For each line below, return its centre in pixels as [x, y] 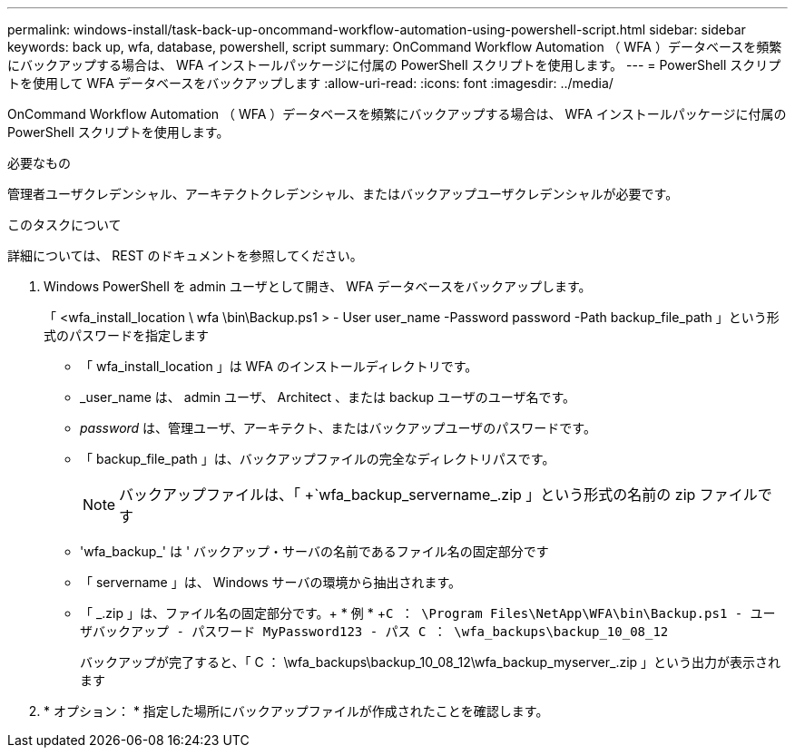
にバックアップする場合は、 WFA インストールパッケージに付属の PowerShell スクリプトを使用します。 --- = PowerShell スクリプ [394, 65]
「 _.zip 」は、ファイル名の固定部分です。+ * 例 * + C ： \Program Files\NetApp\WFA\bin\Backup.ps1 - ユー [428, 613]
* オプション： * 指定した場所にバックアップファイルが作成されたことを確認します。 [296, 711]
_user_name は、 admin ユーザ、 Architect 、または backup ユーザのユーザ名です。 [328, 397]
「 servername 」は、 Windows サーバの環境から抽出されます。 [271, 582]
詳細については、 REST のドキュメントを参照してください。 [185, 255]
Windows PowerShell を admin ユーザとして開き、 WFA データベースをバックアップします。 [318, 286]
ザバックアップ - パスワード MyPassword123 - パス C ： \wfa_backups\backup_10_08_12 [374, 632]
